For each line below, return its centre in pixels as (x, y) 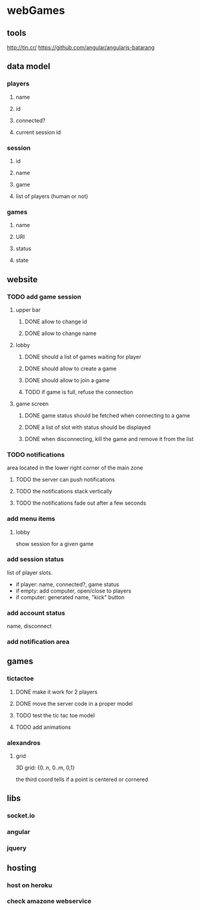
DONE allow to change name (60, 333)
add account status (36, 613)
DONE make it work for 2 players (56, 692)
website (22, 279)
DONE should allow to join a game (67, 380)
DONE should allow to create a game (71, 368)
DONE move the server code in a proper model (74, 703)
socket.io (21, 815)
